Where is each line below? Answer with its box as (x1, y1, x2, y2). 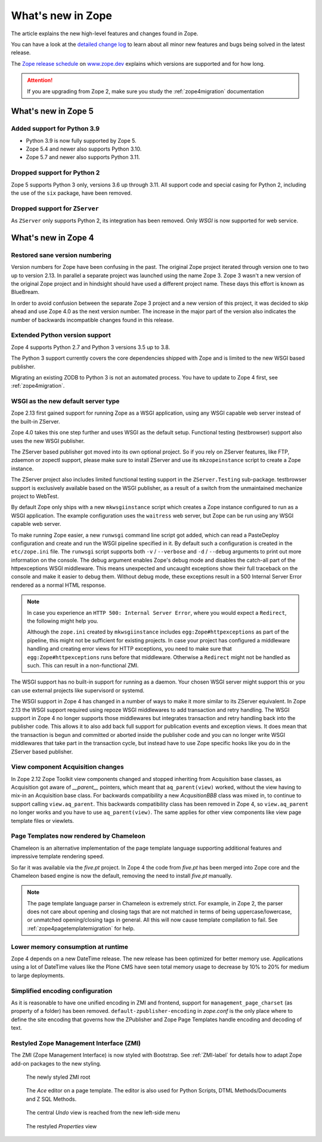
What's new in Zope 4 (11, 232, 95, 243)
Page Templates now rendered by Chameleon (11, 832, 145, 840)
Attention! (27, 76, 53, 84)
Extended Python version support (11, 331, 112, 339)
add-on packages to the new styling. (11, 1060, 101, 1067)
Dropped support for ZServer (11, 204, 100, 212)
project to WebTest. (11, 492, 59, 500)
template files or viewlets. (11, 817, 75, 824)
